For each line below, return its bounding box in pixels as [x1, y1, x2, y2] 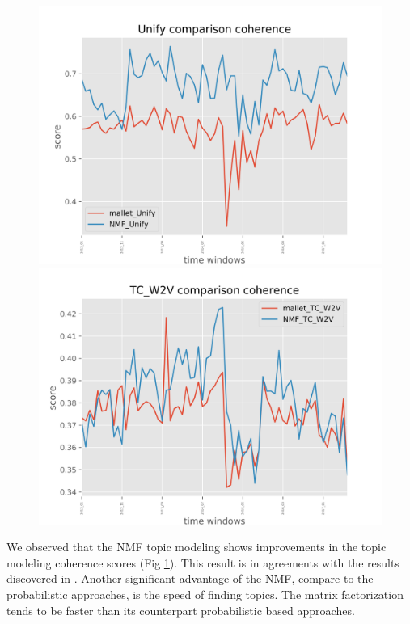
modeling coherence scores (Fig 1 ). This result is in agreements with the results [6, 554, 399, 571]
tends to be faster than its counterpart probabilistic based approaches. [6, 601, 355, 618]
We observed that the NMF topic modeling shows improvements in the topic [6, 538, 387, 555]
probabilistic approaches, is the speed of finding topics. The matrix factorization [6, 585, 404, 602]
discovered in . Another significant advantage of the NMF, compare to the [6, 570, 374, 587]
